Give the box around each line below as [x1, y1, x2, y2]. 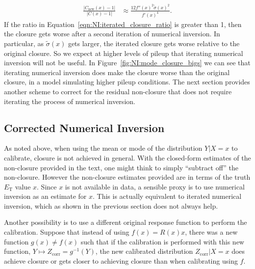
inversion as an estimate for [4, 191, 87, 201]
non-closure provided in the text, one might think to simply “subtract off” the [4, 162, 238, 172]
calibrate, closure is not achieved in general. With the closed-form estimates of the [4, 152, 251, 162]
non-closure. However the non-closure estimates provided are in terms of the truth [4, 172, 251, 182]
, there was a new [185, 227, 238, 237]
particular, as [4, 38, 44, 48]
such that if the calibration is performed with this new [80, 236, 244, 246]
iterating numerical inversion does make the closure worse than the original [4, 67, 230, 77]
